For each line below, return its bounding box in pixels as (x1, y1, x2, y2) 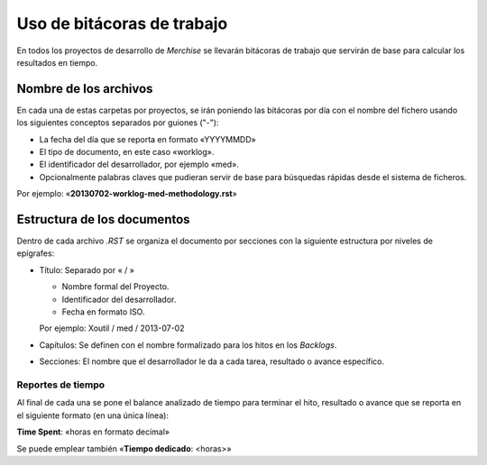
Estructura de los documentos (16, 212, 190, 227)
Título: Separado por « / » (39, 264, 135, 275)
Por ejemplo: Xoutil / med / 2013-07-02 (39, 323, 185, 333)
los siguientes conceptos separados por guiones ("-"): (16, 117, 219, 128)
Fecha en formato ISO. (61, 306, 145, 317)
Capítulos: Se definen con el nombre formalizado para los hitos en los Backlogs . (39, 339, 337, 351)
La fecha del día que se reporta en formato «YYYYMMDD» (39, 133, 256, 144)
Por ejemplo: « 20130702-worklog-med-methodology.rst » (16, 188, 238, 199)
